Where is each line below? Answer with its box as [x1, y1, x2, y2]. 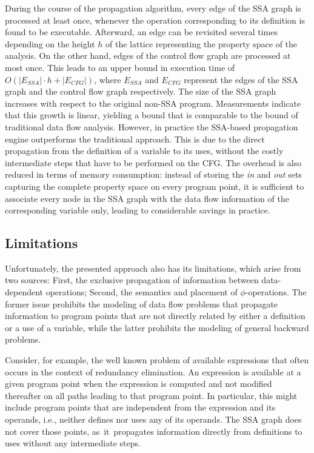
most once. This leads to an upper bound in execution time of [5, 61, 235, 73]
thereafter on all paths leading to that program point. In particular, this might [5, 389, 298, 401]
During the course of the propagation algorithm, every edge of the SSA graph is [5, 2, 301, 14]
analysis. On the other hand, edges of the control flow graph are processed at [5, 49, 291, 62]
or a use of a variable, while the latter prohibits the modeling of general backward [5, 321, 309, 334]
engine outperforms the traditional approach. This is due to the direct [5, 132, 265, 145]
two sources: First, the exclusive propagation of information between [5, 273, 259, 286]
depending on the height [5, 37, 95, 50]
